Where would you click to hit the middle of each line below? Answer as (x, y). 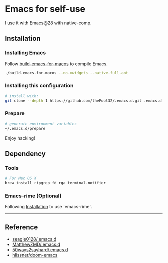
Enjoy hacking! (20, 138)
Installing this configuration (39, 86)
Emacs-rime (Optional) (33, 196)
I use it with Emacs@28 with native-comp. (48, 23)
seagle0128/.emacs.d (34, 239)
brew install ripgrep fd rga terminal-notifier (56, 183)
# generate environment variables (41, 124)
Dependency (25, 154)
